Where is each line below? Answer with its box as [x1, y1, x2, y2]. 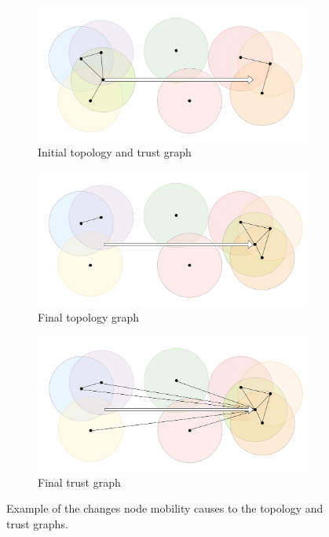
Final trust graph [38, 473, 121, 490]
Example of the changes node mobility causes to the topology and [6, 500, 324, 517]
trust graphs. [6, 516, 68, 532]
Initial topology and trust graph [38, 144, 192, 160]
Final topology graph [38, 309, 139, 326]
